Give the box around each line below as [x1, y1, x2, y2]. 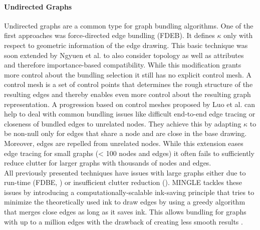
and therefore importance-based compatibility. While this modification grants [4, 59, 241, 70]
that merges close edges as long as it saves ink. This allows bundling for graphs [4, 206, 246, 217]
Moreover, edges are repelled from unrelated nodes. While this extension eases [4, 137, 243, 148]
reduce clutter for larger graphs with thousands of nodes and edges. [4, 157, 211, 168]
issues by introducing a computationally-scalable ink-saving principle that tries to [4, 186, 254, 197]
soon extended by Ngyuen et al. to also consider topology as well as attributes [4, 49, 244, 60]
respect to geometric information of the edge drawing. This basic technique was [4, 39, 248, 50]
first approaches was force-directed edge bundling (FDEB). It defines [4, 30, 215, 40]
